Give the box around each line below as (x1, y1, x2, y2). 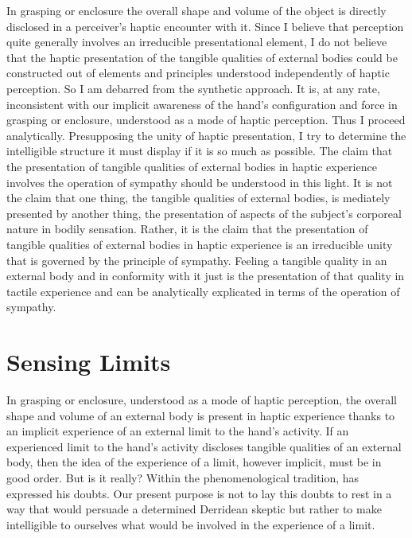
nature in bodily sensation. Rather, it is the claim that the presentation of (6, 220, 368, 237)
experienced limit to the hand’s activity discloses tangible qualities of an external (6, 438, 402, 454)
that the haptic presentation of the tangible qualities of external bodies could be (6, 49, 398, 65)
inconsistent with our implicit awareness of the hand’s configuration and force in (6, 96, 398, 112)
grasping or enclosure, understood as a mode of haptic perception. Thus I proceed (6, 111, 406, 128)
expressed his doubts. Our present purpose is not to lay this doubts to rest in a (6, 485, 392, 501)
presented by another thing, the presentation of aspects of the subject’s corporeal (6, 205, 402, 221)
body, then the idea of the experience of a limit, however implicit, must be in (6, 454, 382, 470)
